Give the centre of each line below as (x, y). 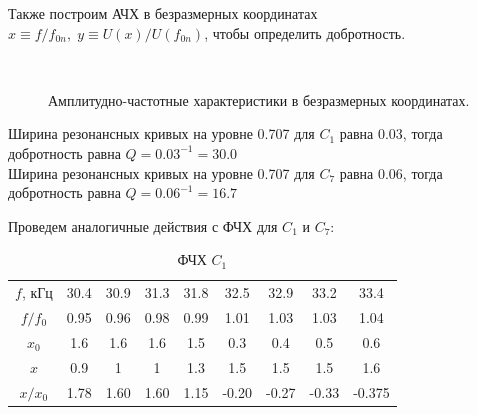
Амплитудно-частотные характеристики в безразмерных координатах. (259, 99)
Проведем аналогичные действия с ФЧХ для (143, 225)
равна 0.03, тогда (391, 133)
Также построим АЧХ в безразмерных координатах (163, 13)
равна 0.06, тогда (391, 172)
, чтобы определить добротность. (305, 32)
